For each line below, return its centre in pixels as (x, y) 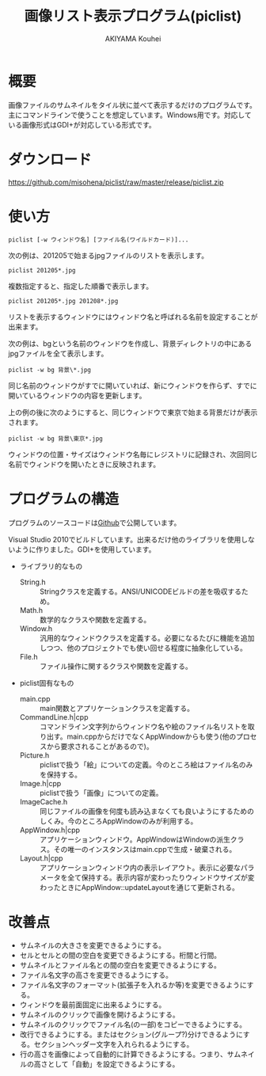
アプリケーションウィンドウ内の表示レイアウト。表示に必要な (140, 867)
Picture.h (34, 755)
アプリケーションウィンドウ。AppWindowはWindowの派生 (135, 839)
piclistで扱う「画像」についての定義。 (101, 793)
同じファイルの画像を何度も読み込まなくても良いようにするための (147, 811)
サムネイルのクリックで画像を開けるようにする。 (99, 1015)
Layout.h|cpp (41, 858)
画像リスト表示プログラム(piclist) (133, 16)
